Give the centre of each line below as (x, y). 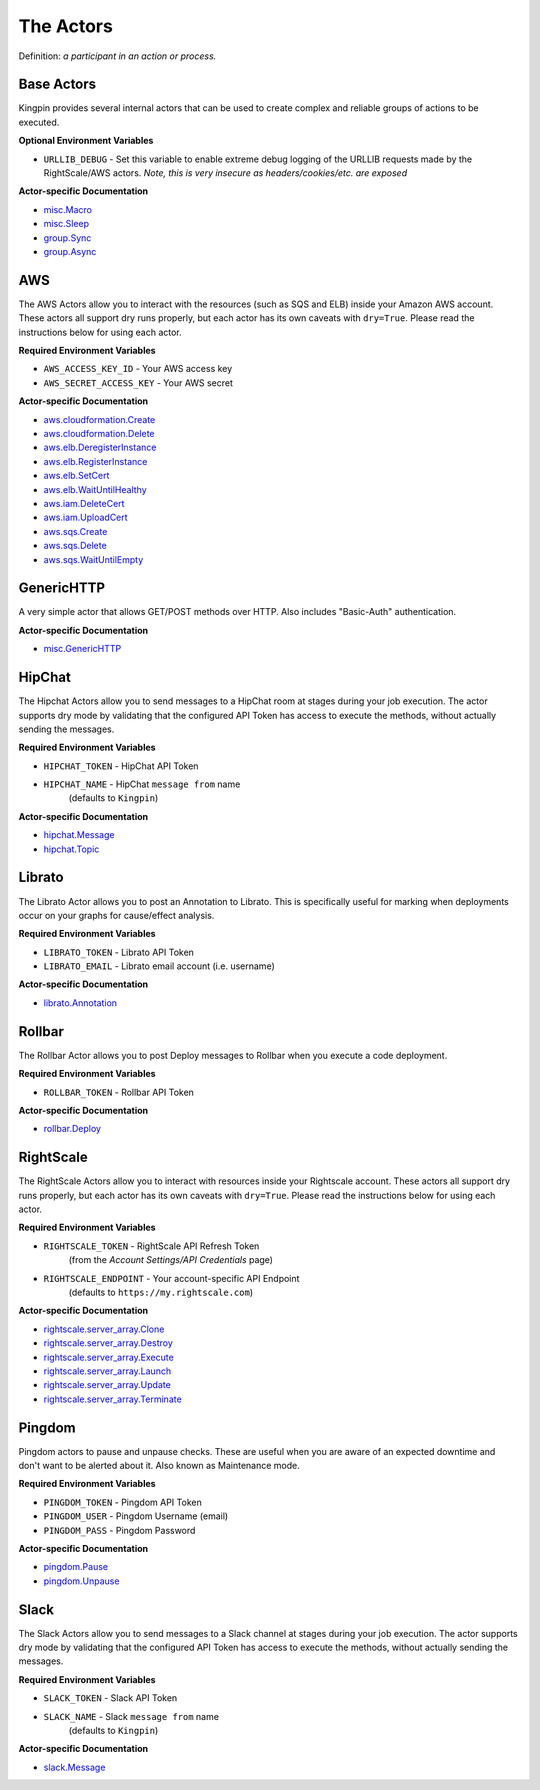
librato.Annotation (80, 1002)
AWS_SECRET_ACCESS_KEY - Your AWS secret (138, 382)
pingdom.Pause (76, 1567)
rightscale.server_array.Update (107, 1385)
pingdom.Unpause (81, 1581)
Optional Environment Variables (86, 141)
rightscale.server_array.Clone (104, 1329)
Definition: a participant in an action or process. (117, 56)
